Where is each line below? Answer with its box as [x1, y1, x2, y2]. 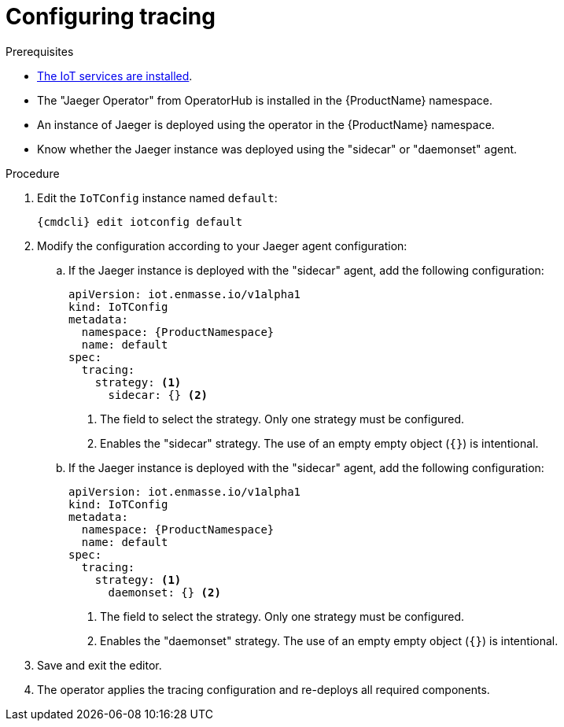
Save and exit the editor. [37, 658, 162, 672]
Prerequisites [6, 44, 74, 58]
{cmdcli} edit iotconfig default [37, 215, 243, 228]
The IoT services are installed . [37, 68, 193, 83]
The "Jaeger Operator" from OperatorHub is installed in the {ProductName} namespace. [37, 93, 493, 107]
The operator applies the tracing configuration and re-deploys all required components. [37, 682, 490, 696]
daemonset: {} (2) [108, 585, 221, 599]
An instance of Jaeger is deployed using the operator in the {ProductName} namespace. [37, 117, 495, 131]
